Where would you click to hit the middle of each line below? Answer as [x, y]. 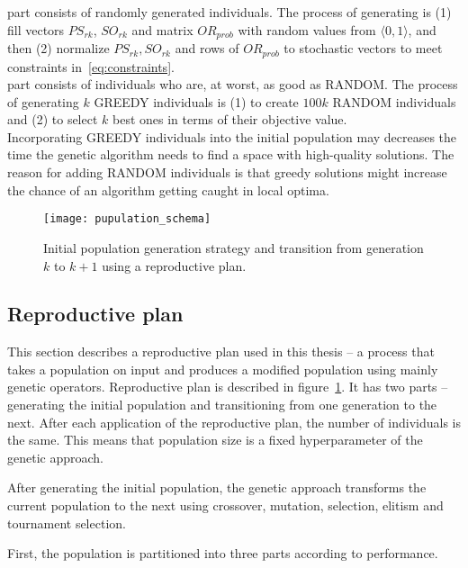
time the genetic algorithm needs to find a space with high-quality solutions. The [231, 154]
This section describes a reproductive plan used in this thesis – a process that [221, 352]
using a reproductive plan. [174, 265]
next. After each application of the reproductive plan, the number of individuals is [234, 422]
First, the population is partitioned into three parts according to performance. [223, 553]
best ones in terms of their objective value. [230, 119]
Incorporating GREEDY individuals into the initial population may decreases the [232, 136]
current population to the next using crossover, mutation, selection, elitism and [225, 505]
